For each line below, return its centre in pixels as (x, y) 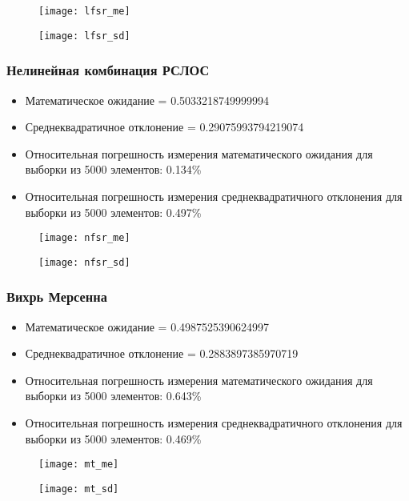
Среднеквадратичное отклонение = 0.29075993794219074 (164, 127)
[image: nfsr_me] (84, 238)
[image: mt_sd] (79, 489)
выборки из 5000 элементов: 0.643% (113, 396)
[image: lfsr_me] (84, 11)
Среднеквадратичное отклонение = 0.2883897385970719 (162, 353)
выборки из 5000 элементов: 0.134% (113, 169)
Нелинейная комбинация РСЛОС (108, 70)
